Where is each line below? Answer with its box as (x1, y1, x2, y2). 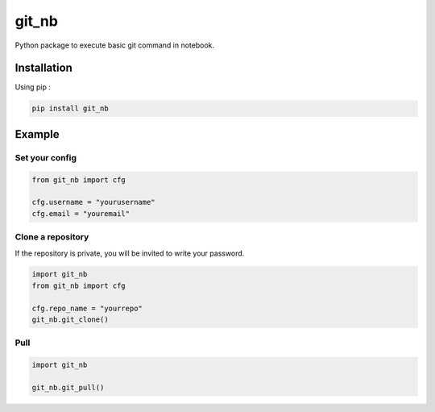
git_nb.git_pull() (31, 383, 105, 392)
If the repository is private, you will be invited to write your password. (14, 248, 245, 258)
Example (14, 127, 60, 141)
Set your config (14, 152, 77, 163)
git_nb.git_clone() (31, 315, 109, 324)
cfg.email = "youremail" (31, 209, 130, 218)
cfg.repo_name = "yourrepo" (31, 303, 143, 313)
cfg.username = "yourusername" (31, 198, 156, 207)
